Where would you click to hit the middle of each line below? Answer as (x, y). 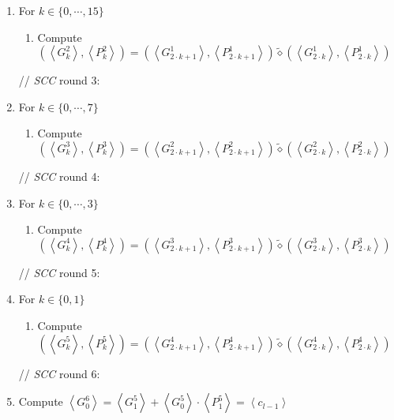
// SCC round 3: (59, 80)
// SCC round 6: (59, 373)
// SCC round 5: (59, 272)
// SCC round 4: (59, 176)
